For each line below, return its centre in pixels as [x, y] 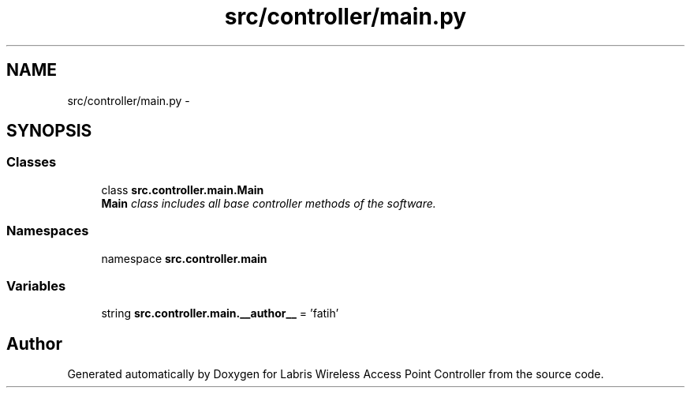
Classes [32, 162]
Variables [36, 285]
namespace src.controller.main [184, 258]
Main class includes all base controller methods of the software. [269, 203]
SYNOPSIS [49, 131]
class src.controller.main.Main [183, 189]
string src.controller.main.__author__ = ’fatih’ [220, 313]
